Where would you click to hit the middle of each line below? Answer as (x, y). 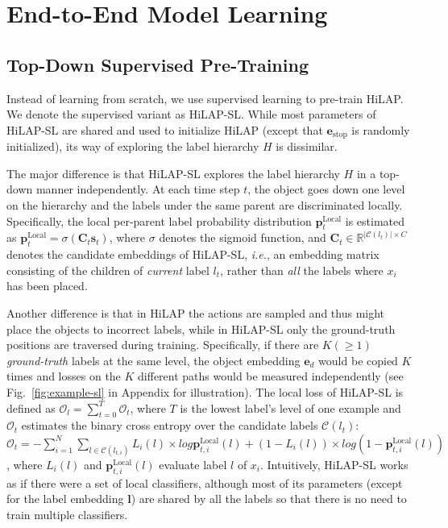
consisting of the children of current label (108, 270)
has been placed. (47, 286)
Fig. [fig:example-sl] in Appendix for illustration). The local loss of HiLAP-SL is (205, 391)
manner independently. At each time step (138, 189)
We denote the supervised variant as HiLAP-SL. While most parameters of (191, 114)
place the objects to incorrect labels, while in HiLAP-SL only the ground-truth (201, 328)
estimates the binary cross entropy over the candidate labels (170, 425)
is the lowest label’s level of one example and (290, 407)
